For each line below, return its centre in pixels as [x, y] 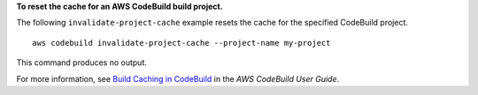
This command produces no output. [82, 62]
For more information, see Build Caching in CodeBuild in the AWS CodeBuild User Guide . [178, 78]
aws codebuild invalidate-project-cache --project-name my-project [181, 43]
